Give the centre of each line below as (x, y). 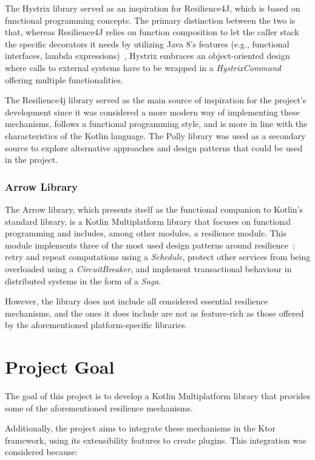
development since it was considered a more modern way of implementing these (152, 112)
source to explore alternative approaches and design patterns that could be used (154, 147)
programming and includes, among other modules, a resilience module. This (146, 233)
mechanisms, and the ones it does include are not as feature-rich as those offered (154, 313)
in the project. (32, 160)
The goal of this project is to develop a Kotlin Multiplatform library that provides (158, 396)
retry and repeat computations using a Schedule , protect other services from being (158, 257)
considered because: (41, 452)
